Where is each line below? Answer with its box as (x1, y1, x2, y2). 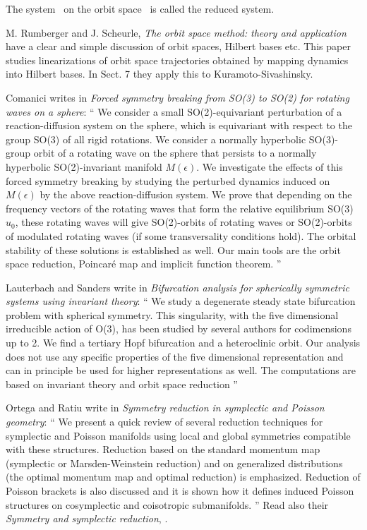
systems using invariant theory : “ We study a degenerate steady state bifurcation (6, 294, 356, 308)
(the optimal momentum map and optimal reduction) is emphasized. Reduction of (6, 469, 361, 484)
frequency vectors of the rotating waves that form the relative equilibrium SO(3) (6, 200, 354, 215)
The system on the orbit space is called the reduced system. (6, 1, 275, 16)
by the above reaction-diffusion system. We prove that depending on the (40, 187, 352, 202)
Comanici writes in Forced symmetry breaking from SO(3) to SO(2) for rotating (6, 90, 349, 104)
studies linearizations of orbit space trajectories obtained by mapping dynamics (6, 52, 349, 67)
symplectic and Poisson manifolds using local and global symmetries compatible (6, 428, 351, 442)
